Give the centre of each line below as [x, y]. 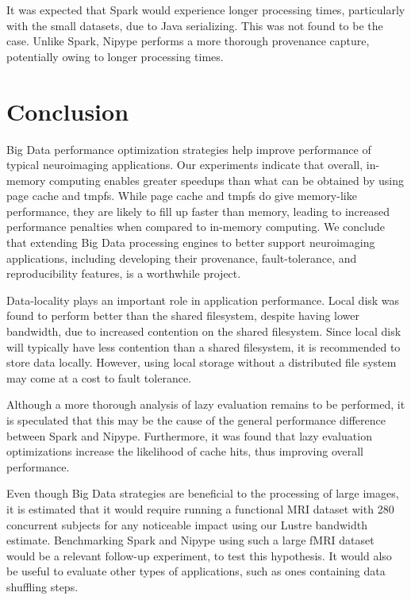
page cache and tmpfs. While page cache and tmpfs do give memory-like [182, 196]
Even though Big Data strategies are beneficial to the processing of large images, [203, 493]
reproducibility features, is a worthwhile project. [124, 273]
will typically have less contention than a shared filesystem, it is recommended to [204, 346]
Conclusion [68, 111]
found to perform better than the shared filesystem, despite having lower [183, 315]
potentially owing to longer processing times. [115, 56]
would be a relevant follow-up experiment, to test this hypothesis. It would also [199, 555]
